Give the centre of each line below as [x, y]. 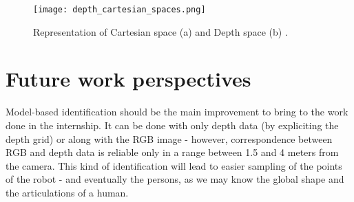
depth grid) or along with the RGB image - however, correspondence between [169, 138]
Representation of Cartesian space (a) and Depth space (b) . [160, 31]
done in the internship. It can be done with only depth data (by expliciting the [172, 125]
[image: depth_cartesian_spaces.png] [119, 10]
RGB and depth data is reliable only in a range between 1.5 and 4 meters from [172, 152]
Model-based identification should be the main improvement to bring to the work [177, 112]
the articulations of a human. [67, 192]
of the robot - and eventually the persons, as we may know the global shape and [175, 179]
